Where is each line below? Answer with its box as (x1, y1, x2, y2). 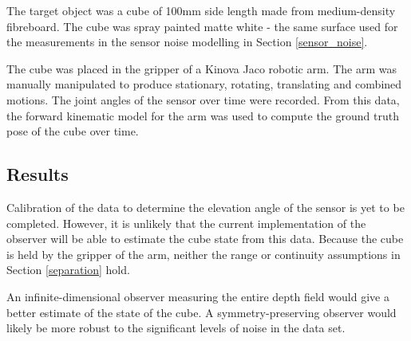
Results (6, 162, 69, 186)
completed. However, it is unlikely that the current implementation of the (6, 214, 366, 231)
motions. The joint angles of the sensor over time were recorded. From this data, (6, 91, 400, 108)
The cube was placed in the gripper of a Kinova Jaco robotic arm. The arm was (6, 60, 397, 76)
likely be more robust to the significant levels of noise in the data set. (6, 319, 346, 336)
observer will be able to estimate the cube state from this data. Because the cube (6, 230, 404, 247)
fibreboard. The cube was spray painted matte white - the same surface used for (6, 18, 398, 34)
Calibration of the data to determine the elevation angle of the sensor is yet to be (6, 198, 405, 215)
